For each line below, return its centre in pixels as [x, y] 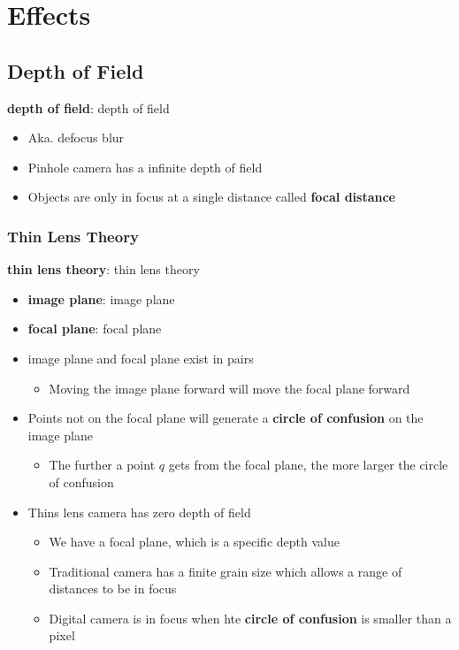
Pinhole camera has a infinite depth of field [145, 167]
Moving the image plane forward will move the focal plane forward [229, 388]
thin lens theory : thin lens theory [103, 269]
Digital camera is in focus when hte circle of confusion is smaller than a [250, 618]
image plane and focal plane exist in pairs [141, 358]
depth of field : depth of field [88, 107]
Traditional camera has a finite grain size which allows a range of [226, 571]
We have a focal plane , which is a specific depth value [194, 542]
